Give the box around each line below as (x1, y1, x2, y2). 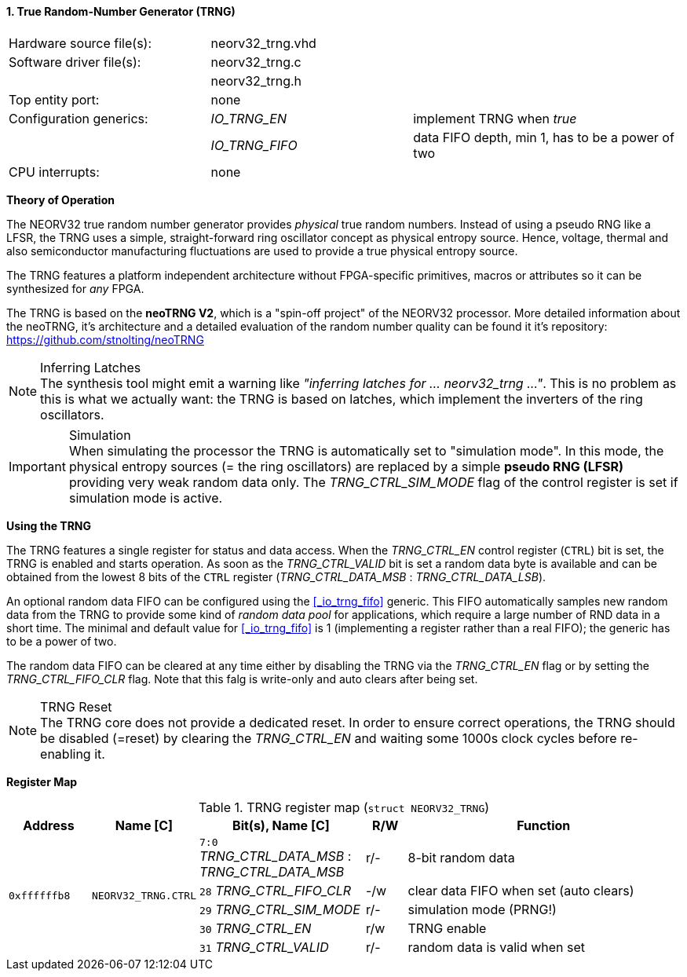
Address (23, 817, 75, 833)
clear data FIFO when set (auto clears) (407, 882, 634, 898)
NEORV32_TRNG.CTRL (91, 889, 196, 902)
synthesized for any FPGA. (6, 281, 144, 295)
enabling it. (40, 745, 105, 762)
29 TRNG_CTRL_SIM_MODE (199, 901, 360, 917)
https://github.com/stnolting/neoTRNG (6, 332, 204, 346)
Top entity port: (9, 91, 100, 108)
